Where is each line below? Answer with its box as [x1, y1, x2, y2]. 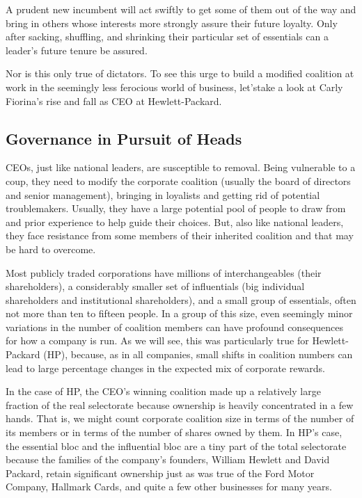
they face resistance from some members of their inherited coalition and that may [6, 228, 354, 243]
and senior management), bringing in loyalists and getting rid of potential [6, 187, 320, 202]
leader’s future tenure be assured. [6, 42, 148, 57]
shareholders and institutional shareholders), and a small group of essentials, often [6, 292, 356, 307]
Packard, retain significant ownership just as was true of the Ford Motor [6, 465, 315, 480]
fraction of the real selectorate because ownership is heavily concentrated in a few [6, 397, 354, 412]
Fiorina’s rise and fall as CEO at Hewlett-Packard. [6, 93, 222, 108]
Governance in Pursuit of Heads [6, 127, 242, 149]
